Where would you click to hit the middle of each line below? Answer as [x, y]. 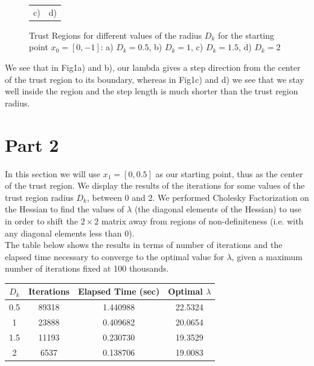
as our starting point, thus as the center [229, 173]
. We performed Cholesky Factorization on [231, 197]
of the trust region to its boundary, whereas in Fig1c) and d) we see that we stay [155, 79]
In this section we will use [53, 173]
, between [104, 197]
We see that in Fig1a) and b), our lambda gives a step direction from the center [153, 67]
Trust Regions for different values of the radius [116, 35]
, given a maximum [267, 256]
